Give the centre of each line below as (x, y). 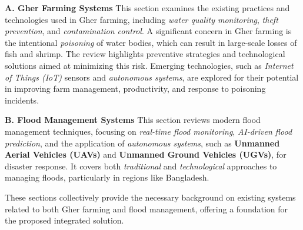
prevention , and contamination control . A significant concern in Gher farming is (148, 31)
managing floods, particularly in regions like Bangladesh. (107, 177)
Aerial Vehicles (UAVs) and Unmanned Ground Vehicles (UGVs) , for (146, 154)
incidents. (22, 100)
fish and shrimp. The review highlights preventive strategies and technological (145, 54)
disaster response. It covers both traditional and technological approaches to (141, 166)
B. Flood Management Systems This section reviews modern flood (133, 120)
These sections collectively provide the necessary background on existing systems (150, 197)
